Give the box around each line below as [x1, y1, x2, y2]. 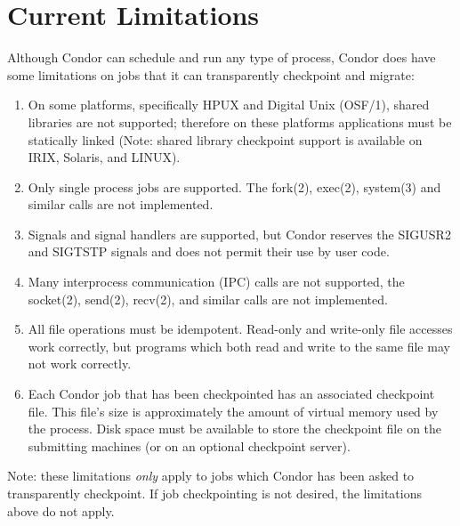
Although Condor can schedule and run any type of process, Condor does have [7, 48, 436, 67]
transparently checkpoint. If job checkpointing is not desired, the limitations [7, 484, 422, 502]
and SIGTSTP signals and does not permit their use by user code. [28, 242, 390, 261]
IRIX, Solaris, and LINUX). [28, 148, 181, 166]
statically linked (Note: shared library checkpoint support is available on [28, 130, 423, 149]
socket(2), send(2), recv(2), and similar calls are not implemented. [28, 289, 388, 308]
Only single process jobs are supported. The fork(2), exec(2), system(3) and [28, 177, 441, 196]
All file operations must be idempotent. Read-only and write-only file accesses [28, 320, 453, 338]
